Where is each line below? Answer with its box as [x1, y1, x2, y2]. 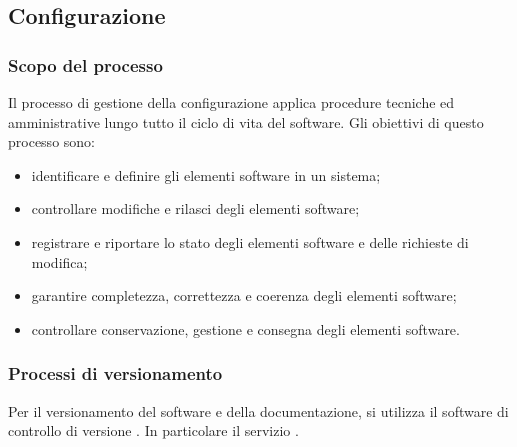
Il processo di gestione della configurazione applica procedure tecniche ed [8, 92, 455, 112]
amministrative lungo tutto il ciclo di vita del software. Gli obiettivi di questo [8, 111, 484, 132]
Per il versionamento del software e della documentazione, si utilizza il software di [8, 400, 509, 421]
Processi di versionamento [8, 361, 223, 386]
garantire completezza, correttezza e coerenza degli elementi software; [31, 285, 457, 306]
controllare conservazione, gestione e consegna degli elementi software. [31, 318, 460, 339]
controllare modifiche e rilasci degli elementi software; [31, 198, 360, 219]
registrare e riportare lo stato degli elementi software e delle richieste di [31, 231, 469, 252]
